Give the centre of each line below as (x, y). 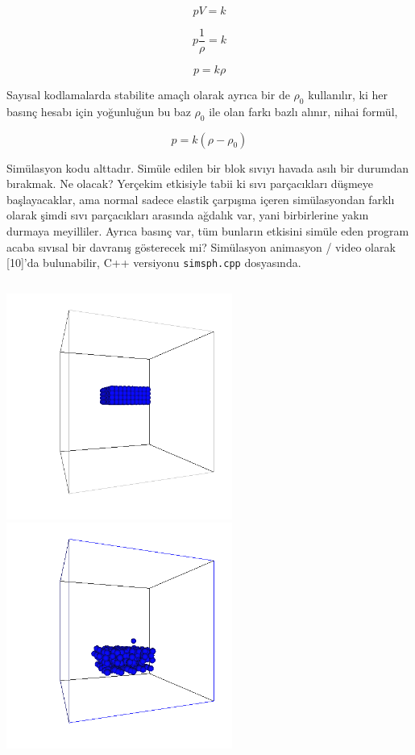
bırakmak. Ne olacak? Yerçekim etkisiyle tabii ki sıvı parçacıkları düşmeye (190, 184)
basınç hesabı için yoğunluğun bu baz (99, 111)
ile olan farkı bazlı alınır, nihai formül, (303, 111)
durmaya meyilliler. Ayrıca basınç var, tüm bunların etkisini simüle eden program (208, 231)
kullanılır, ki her (348, 95)
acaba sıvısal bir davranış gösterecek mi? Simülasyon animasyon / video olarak (201, 246)
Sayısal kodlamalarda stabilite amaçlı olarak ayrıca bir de (148, 95)
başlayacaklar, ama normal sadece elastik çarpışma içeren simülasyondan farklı (201, 199)
